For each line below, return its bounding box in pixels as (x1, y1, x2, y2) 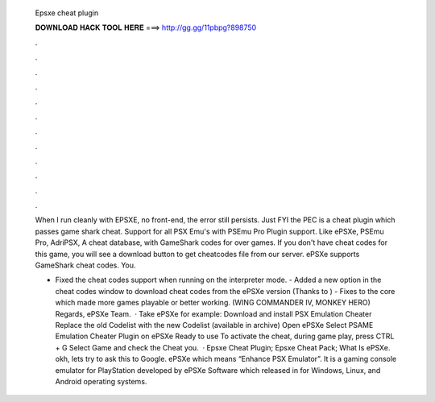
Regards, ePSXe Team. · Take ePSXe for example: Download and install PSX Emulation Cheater (55, 309, 372, 318)
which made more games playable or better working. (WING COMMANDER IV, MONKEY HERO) (55, 298, 371, 308)
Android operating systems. (55, 376, 147, 386)
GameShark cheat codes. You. (35, 260, 136, 270)
